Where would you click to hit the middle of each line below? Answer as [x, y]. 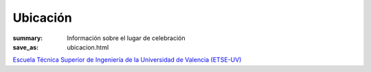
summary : [28, 38]
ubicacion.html [88, 47]
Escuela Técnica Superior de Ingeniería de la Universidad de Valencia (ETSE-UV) [127, 60]
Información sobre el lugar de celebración [126, 38]
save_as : [26, 47]
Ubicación [42, 18]
